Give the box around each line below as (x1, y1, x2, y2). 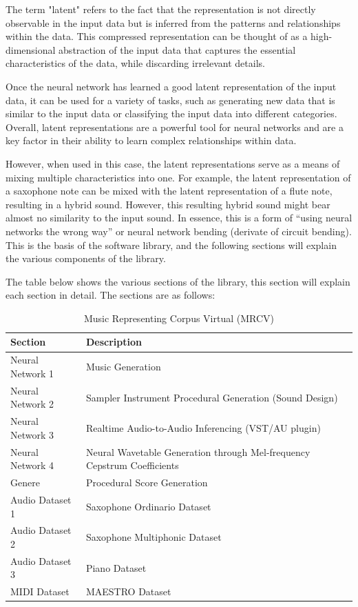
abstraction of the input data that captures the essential (59, 42, 296, 57)
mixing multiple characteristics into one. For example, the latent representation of (6, 170, 351, 184)
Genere (10, 475, 40, 490)
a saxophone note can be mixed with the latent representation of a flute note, (6, 183, 333, 198)
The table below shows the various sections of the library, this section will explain (6, 274, 350, 288)
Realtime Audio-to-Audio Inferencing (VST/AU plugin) (85, 420, 321, 435)
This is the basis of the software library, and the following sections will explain (6, 237, 337, 252)
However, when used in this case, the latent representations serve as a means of (6, 156, 340, 170)
